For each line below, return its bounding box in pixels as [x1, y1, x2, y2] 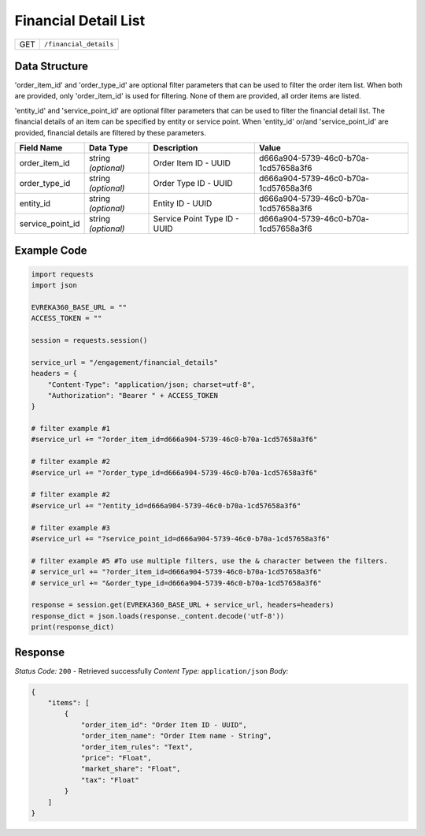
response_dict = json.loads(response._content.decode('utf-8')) [31, 611, 285, 620]
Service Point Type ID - [153, 214, 239, 225]
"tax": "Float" [80, 775, 139, 784]
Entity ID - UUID [153, 198, 213, 209]
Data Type [88, 143, 128, 154]
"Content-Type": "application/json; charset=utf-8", [47, 380, 256, 389]
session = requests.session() [31, 336, 148, 344]
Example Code [14, 244, 87, 258]
